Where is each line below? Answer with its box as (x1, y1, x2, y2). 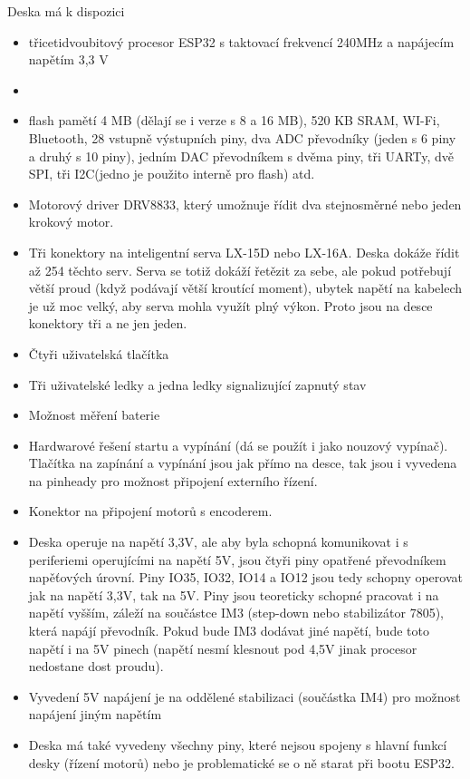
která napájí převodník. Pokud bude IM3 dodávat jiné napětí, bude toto (28, 621, 429, 640)
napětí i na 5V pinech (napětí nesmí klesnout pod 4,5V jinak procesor (28, 638, 417, 657)
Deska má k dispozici (7, 2, 125, 20)
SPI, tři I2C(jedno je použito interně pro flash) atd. (28, 164, 315, 183)
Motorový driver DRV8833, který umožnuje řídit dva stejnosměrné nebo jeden (28, 194, 462, 213)
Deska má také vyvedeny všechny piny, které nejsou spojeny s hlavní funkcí (28, 735, 447, 754)
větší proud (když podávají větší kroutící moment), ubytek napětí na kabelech (28, 278, 463, 297)
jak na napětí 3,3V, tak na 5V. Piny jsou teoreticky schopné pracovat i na (28, 585, 439, 604)
